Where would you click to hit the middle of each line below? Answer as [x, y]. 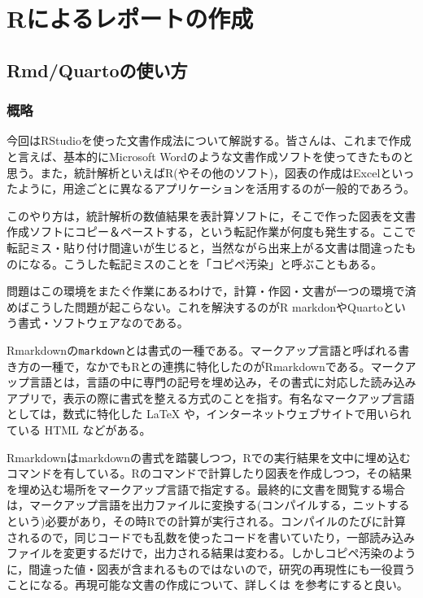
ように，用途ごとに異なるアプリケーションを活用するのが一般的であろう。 [216, 188]
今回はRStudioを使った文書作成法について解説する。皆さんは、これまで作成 [209, 140]
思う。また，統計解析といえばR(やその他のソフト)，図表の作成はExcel [194, 172]
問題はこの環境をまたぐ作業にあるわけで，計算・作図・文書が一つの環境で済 [211, 291]
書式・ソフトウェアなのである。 [103, 323]
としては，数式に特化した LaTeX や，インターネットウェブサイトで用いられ [209, 414]
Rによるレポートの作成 [130, 18]
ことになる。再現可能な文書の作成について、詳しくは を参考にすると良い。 [207, 585]
